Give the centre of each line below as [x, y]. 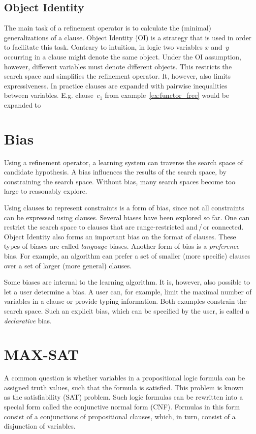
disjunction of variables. [40, 426]
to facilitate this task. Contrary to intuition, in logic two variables [103, 47]
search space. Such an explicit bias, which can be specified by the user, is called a [127, 310]
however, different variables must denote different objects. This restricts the [118, 66]
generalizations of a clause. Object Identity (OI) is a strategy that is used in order [128, 37]
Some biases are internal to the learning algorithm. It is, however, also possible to [127, 282]
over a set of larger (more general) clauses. [68, 265]
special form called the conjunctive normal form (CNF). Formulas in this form [122, 407]
